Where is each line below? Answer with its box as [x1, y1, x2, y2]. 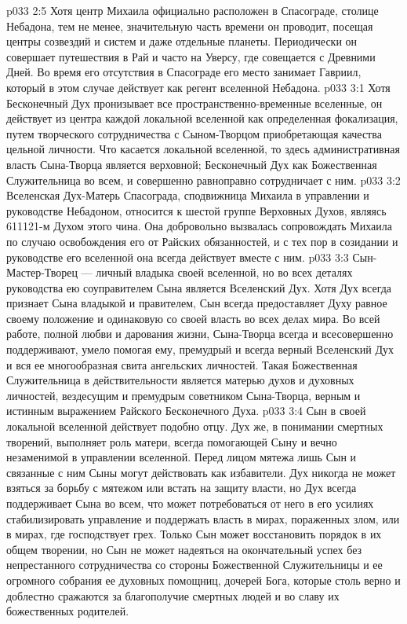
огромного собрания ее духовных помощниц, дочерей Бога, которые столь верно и [6, 571, 401, 588]
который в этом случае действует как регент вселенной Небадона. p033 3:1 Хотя [6, 79, 391, 95]
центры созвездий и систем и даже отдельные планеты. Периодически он [6, 33, 358, 50]
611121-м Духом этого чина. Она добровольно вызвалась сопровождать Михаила [6, 218, 392, 234]
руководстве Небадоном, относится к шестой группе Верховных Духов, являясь [6, 202, 387, 218]
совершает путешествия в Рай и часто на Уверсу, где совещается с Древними [6, 48, 376, 64]
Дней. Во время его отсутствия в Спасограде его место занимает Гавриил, [6, 64, 362, 80]
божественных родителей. [6, 603, 129, 619]
